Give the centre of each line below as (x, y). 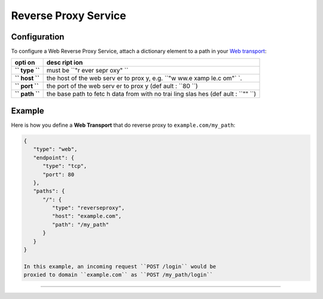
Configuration (38, 37)
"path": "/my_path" (80, 225)
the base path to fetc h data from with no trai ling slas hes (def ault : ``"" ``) (151, 94)
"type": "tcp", (65, 166)
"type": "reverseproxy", (88, 208)
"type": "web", (55, 149)
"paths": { (49, 191)
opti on (25, 63)
